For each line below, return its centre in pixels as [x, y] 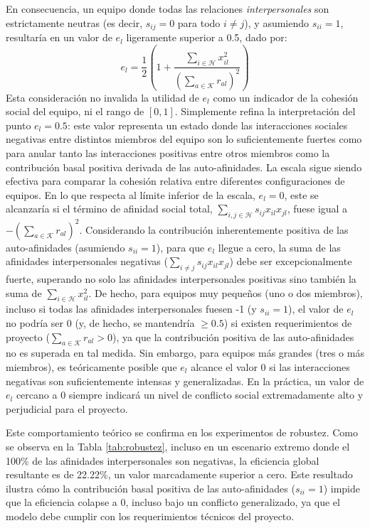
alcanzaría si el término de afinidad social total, [109, 209]
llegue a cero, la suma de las [279, 247]
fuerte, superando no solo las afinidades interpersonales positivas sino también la [181, 279]
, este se [301, 194]
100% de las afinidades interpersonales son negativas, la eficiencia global [163, 460]
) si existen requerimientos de [288, 323]
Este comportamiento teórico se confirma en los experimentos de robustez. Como [182, 432]
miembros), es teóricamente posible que [91, 366]
